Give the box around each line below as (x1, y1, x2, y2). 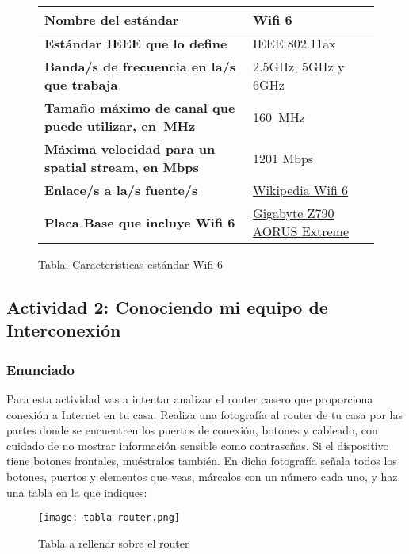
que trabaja (44, 75, 118, 94)
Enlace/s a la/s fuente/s (44, 181, 198, 199)
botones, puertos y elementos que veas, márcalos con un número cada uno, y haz (6, 468, 398, 484)
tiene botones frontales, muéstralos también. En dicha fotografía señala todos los (6, 453, 397, 469)
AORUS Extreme (253, 222, 350, 240)
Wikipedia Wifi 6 (253, 181, 349, 199)
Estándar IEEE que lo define (44, 34, 227, 52)
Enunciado (6, 359, 75, 379)
